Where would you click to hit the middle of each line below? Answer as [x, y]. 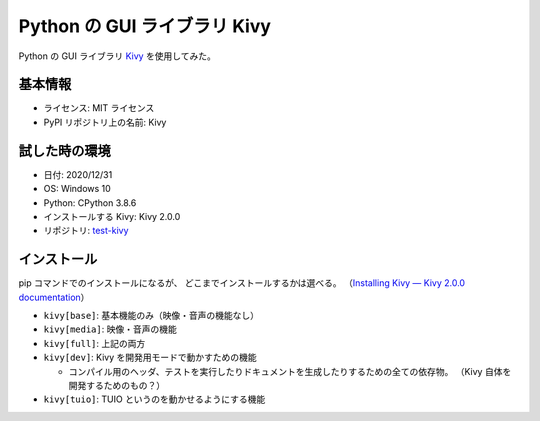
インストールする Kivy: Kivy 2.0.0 [112, 216]
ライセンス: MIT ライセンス [99, 108]
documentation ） [54, 297]
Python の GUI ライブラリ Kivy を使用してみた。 [117, 56]
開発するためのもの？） [116, 385]
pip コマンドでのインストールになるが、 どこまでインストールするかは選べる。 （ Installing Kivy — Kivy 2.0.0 [241, 283]
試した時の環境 [64, 150]
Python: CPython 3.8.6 [90, 202]
